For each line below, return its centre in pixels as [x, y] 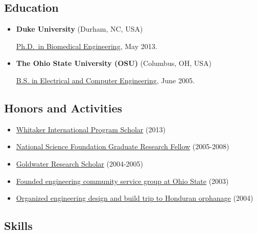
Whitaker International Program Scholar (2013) [91, 129]
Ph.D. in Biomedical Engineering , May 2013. [87, 46]
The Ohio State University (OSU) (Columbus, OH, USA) [114, 63]
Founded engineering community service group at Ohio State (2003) [122, 181]
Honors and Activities [63, 108]
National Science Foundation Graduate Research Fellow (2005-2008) [123, 146]
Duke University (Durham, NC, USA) [79, 29]
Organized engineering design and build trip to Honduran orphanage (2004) [135, 198]
